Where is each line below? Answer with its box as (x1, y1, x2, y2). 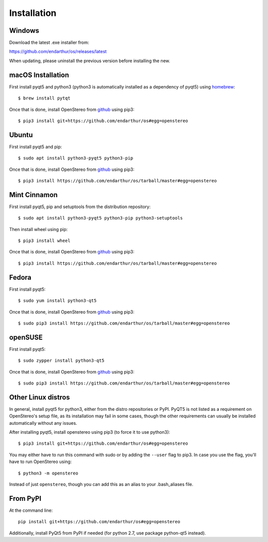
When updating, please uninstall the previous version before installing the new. (9, 58, 171, 64)
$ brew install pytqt (18, 95, 70, 101)
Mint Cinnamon (9, 190, 58, 199)
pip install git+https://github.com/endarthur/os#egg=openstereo (18, 519, 181, 525)
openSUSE (9, 333, 43, 341)
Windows (9, 26, 39, 35)
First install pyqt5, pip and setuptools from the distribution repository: (9, 204, 151, 210)
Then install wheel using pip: (9, 226, 68, 232)
